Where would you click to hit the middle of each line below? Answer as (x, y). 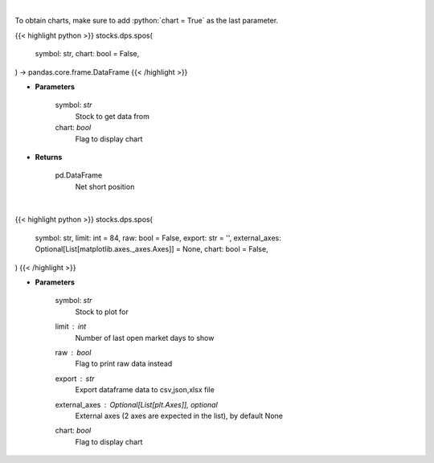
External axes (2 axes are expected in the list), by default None (179, 416)
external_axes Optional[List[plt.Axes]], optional (137, 404)
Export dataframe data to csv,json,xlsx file (145, 390)
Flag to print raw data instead (124, 364)
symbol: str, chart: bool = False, (87, 54)
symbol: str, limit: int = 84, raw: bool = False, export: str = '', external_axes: (158, 238)
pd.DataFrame (79, 175)
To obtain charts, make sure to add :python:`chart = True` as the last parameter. (147, 21)
